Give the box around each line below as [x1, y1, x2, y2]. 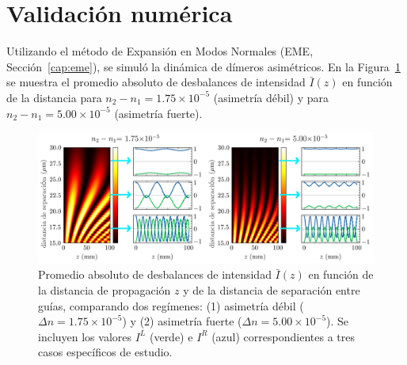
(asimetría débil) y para [213, 89, 329, 105]
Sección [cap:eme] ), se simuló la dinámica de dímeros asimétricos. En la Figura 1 [6, 58, 401, 74]
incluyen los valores [38, 328, 132, 344]
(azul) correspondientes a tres [211, 328, 355, 344]
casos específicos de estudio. [38, 344, 173, 360]
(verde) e [149, 328, 193, 344]
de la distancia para [6, 89, 102, 105]
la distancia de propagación [38, 281, 171, 298]
